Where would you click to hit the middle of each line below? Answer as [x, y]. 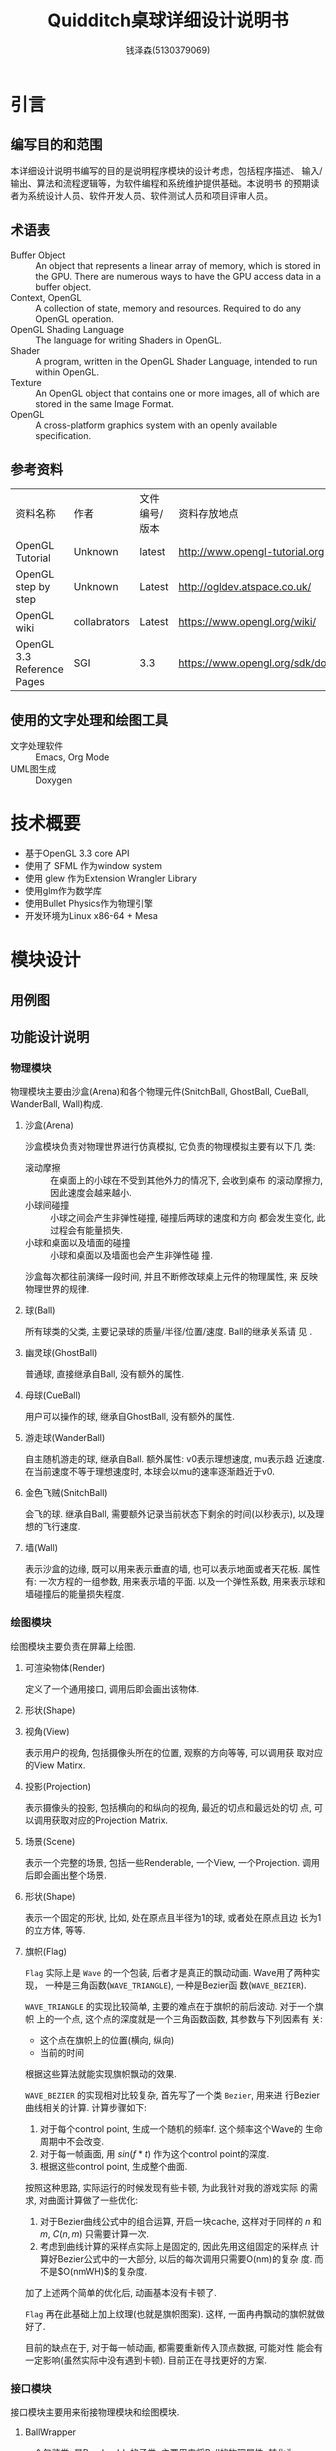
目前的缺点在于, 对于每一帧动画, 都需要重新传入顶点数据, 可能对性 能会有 [173, 2347]
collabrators [101, 622]
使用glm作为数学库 [63, 891]
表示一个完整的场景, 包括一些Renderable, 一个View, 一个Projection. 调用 [172, 1862]
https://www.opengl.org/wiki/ [247, 622]
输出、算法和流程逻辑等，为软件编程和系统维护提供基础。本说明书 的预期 [160, 183]
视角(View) [47, 1731]
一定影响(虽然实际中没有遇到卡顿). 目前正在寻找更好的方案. [146, 2360]
